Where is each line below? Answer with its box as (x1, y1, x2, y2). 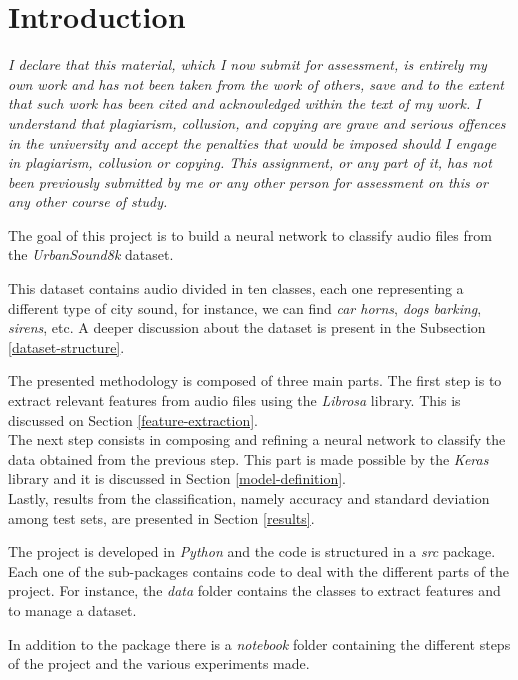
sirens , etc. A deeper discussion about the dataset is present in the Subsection (8, 317, 486, 338)
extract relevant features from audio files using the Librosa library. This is (8, 390, 461, 411)
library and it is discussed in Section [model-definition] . (8, 468, 347, 489)
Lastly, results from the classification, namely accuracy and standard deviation (8, 488, 490, 508)
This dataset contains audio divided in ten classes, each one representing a (8, 278, 464, 299)
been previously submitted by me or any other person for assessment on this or (8, 171, 488, 192)
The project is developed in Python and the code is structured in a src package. (8, 541, 496, 562)
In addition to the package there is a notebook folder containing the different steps (8, 633, 511, 654)
